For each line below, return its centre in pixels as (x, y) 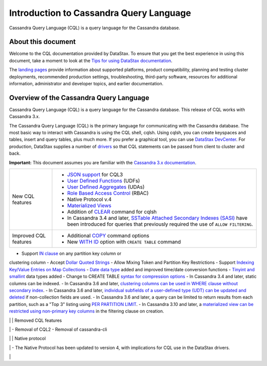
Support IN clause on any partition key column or (71, 253)
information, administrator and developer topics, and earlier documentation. (86, 84)
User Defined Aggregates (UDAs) (106, 187)
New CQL (23, 196)
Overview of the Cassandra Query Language (79, 97)
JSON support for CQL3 (95, 175)
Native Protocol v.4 (89, 199)
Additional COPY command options (108, 236)
